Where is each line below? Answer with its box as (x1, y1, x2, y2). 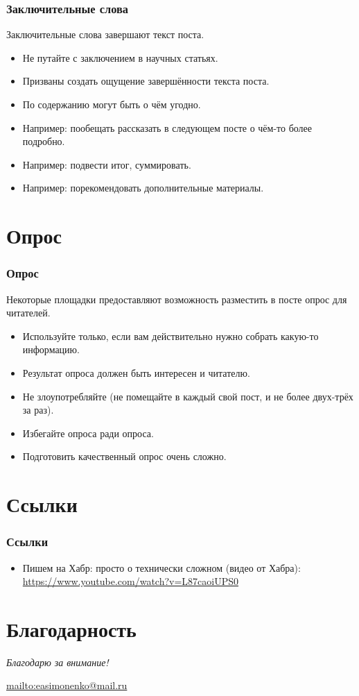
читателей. (6, 305, 51, 320)
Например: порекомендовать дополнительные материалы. (22, 180, 264, 195)
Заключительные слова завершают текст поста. (6, 27, 204, 42)
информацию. (22, 342, 80, 357)
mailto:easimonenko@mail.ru (6, 678, 128, 693)
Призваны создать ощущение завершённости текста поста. (22, 74, 270, 88)
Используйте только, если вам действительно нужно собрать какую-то (22, 328, 319, 343)
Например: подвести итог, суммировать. (22, 157, 191, 171)
